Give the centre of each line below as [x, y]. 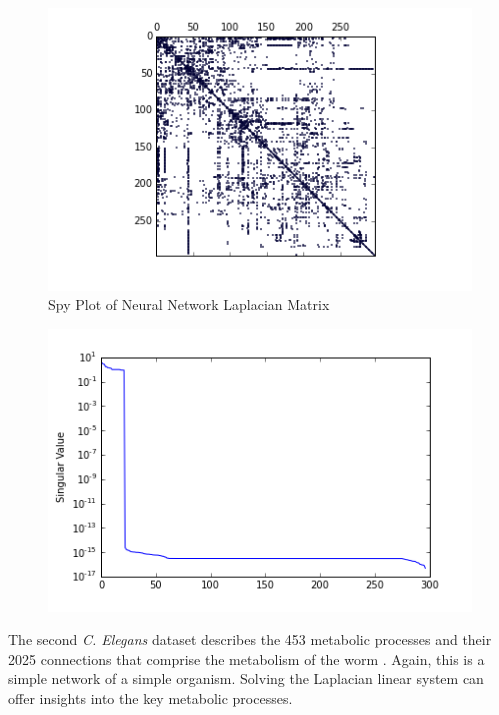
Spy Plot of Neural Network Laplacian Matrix [189, 304]
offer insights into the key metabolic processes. [150, 697]
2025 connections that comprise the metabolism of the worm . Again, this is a [246, 658]
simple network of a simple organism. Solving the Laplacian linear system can [246, 678]
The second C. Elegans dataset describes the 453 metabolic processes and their [250, 639]
